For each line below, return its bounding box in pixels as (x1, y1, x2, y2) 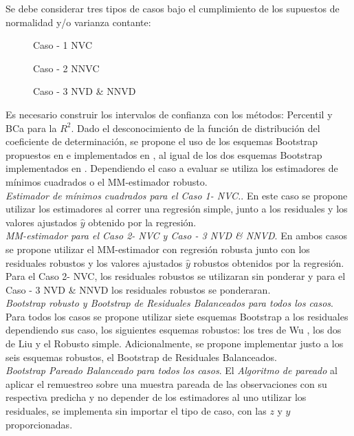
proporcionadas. (5, 417, 73, 431)
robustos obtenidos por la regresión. (193, 255, 344, 270)
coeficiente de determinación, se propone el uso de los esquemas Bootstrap (5, 134, 318, 149)
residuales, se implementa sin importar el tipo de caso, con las (5, 404, 267, 418)
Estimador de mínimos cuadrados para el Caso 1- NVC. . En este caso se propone (5, 188, 348, 202)
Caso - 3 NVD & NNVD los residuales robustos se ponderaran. (5, 282, 271, 296)
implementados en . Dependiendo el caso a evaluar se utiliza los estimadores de (5, 161, 338, 175)
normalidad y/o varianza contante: (5, 14, 151, 29)
